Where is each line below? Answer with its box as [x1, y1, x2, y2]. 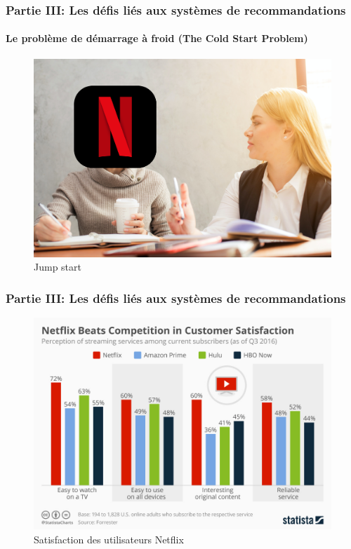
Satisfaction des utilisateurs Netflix [34, 531, 184, 546]
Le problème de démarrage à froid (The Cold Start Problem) [6, 31, 308, 46]
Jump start [34, 259, 81, 274]
